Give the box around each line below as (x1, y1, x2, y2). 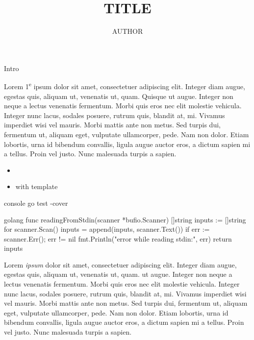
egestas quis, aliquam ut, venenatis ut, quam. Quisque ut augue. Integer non (4, 91, 233, 101)
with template (15, 181, 58, 192)
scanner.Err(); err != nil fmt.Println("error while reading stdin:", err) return (4, 233, 232, 243)
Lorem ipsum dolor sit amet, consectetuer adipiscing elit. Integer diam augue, (4, 259, 237, 269)
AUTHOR (112, 26, 143, 36)
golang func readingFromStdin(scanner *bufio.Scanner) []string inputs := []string (4, 214, 246, 224)
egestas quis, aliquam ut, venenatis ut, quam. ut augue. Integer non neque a (4, 269, 232, 279)
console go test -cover (4, 197, 68, 208)
